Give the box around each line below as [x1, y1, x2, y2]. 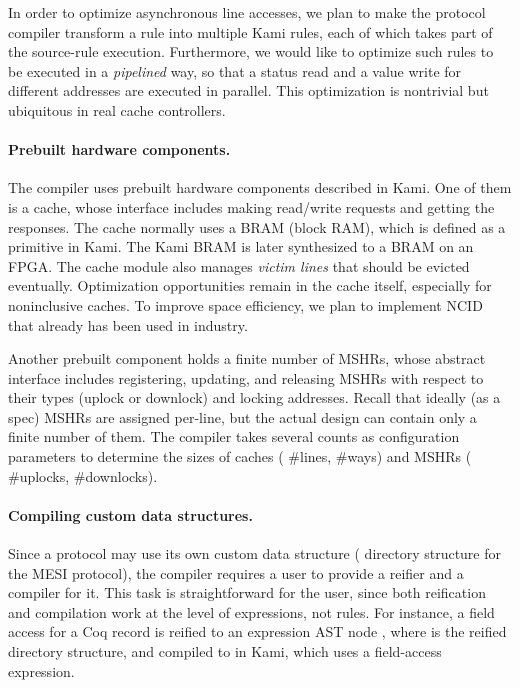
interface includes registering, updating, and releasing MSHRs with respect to [8, 367, 484, 388]
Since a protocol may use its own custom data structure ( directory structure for [8, 543, 502, 564]
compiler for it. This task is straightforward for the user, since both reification [8, 582, 486, 603]
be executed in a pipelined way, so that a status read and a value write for [8, 60, 462, 81]
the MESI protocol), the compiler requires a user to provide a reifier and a [8, 562, 464, 583]
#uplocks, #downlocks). [8, 465, 158, 486]
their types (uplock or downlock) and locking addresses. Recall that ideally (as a [8, 387, 501, 408]
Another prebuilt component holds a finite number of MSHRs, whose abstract [8, 348, 486, 369]
